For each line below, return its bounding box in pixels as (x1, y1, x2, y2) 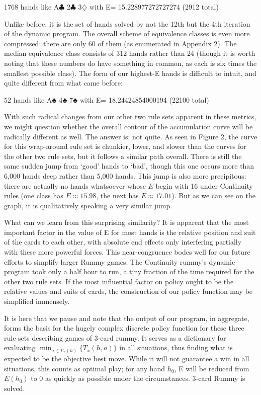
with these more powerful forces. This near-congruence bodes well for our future (4, 247, 250, 257)
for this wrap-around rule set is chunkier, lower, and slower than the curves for (4, 141, 246, 151)
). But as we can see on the (171, 190, 255, 201)
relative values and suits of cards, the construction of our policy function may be (4, 286, 253, 296)
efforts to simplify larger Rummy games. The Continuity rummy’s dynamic (4, 256, 235, 267)
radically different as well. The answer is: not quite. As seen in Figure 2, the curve (4, 131, 257, 141)
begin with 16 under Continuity (155, 180, 253, 191)
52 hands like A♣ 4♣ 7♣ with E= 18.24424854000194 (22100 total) (4, 94, 209, 105)
